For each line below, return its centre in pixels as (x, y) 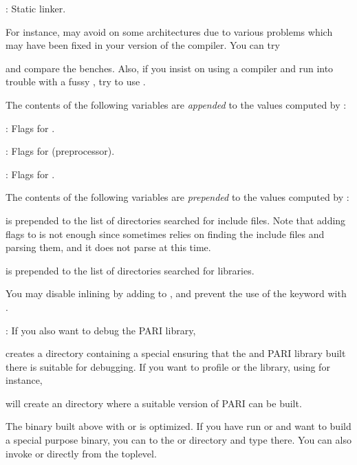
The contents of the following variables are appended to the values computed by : (176, 104)
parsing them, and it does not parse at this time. (108, 247)
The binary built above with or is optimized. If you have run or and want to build (178, 426)
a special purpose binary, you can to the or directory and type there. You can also (178, 440)
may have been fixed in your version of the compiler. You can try (143, 45)
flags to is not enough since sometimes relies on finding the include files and (165, 234)
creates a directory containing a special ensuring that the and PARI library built (176, 353)
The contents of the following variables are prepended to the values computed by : (177, 197)
